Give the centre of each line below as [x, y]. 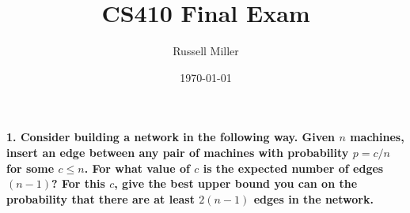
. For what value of [137, 168]
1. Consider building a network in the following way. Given [171, 137]
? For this [78, 183]
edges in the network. [313, 198]
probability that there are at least [101, 198]
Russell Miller [206, 51]
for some [30, 168]
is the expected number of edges [293, 168]
